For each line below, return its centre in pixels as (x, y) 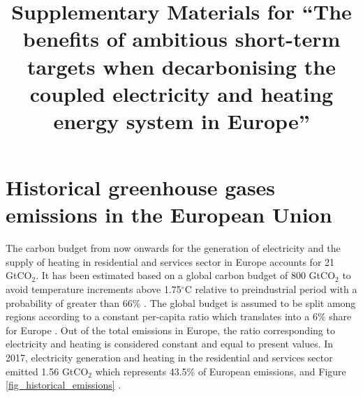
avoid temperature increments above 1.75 (94, 289)
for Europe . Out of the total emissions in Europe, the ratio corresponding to (170, 330)
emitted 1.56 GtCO (47, 371)
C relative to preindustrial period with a (271, 289)
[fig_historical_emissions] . (64, 385)
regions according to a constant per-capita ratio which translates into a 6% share (179, 316)
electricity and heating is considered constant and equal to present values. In (170, 344)
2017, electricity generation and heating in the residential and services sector (169, 357)
